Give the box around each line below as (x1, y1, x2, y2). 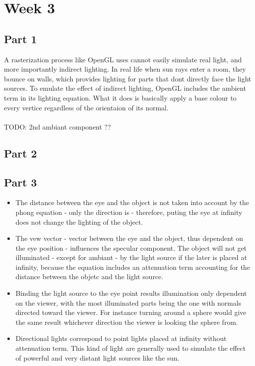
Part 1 (4, 31, 37, 46)
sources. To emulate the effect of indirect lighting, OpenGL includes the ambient (4, 83, 246, 93)
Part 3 (4, 174, 37, 189)
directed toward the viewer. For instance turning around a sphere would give (15, 307, 247, 317)
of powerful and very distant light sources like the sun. (15, 352, 180, 363)
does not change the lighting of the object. (15, 216, 143, 227)
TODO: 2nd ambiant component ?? (4, 121, 111, 131)
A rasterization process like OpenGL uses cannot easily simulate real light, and (4, 54, 242, 64)
